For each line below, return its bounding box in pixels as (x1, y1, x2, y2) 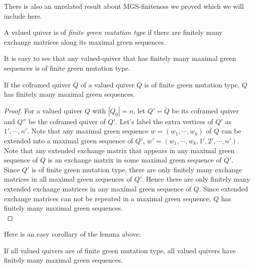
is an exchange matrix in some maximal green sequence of (48, 155, 222, 165)
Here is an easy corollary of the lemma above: (4, 229, 141, 239)
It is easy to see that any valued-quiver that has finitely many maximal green (4, 53, 236, 63)
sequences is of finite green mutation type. (4, 62, 130, 73)
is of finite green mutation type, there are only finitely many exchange (31, 164, 242, 174)
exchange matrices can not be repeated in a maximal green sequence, (4, 193, 211, 203)
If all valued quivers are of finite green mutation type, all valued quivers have (4, 245, 236, 255)
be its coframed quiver (172, 105, 239, 115)
